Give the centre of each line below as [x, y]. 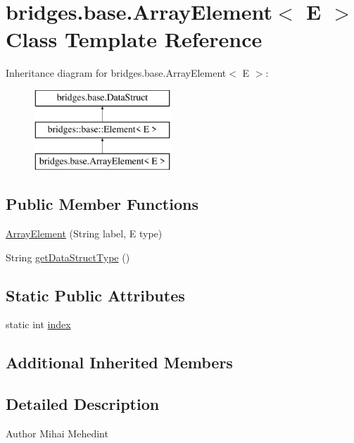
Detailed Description [83, 404]
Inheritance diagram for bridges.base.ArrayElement [116, 73]
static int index [38, 324]
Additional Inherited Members [119, 362]
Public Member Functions [102, 204]
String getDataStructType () [68, 257]
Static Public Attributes [95, 295]
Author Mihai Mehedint [57, 433]
